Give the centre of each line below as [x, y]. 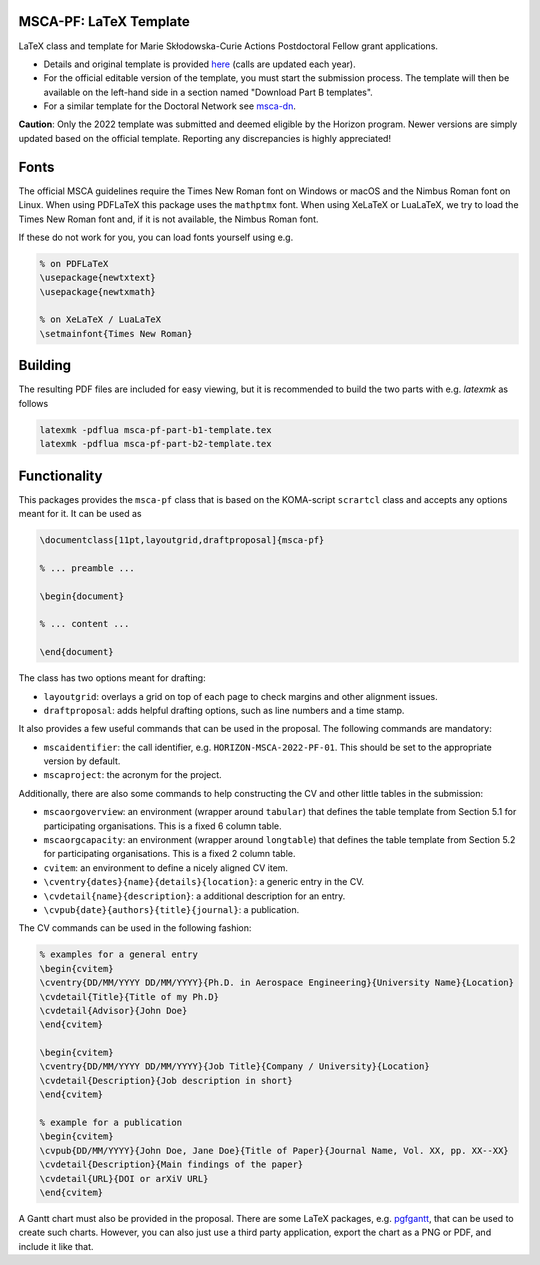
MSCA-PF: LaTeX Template [104, 21]
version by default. [82, 761]
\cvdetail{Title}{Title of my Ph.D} [129, 996]
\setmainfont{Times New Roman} [116, 333]
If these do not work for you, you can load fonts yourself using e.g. [156, 237]
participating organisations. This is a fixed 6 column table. [162, 826]
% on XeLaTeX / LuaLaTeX [100, 319]
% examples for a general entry [119, 954]
